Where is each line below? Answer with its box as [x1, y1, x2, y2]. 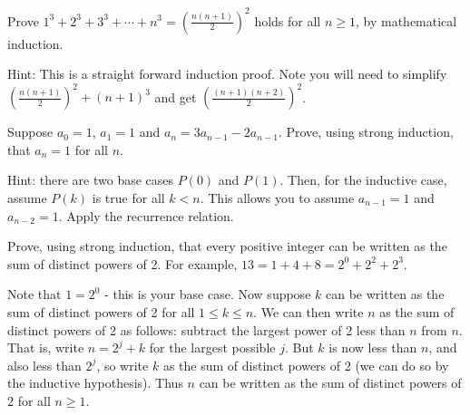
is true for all [92, 188, 165, 207]
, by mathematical [355, 11, 457, 30]
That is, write [7, 338, 84, 357]
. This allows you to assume [200, 188, 355, 207]
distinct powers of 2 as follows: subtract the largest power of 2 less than [7, 320, 406, 339]
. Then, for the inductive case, [279, 170, 447, 189]
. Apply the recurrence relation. [58, 206, 234, 225]
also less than [7, 355, 82, 374]
